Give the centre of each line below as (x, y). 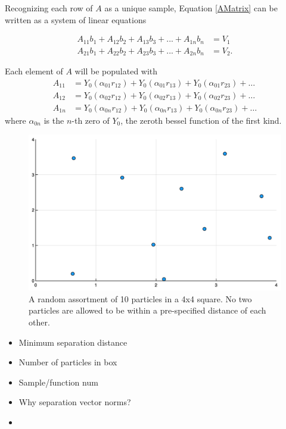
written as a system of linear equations (76, 19)
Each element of (34, 71)
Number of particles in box (68, 362)
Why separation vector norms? (75, 402)
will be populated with (116, 71)
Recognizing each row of (49, 8)
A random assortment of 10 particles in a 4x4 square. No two (140, 298)
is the (54, 120)
